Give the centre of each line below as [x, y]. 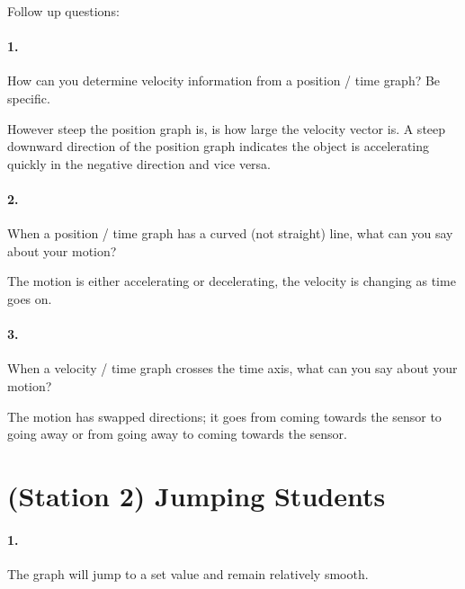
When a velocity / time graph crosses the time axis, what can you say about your [232, 368]
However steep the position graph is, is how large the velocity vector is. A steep [227, 128]
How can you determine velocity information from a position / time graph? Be [224, 80]
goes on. [30, 298]
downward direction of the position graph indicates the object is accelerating [219, 146]
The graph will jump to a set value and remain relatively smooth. [188, 573]
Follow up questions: [63, 11]
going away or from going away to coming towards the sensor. [177, 434]
